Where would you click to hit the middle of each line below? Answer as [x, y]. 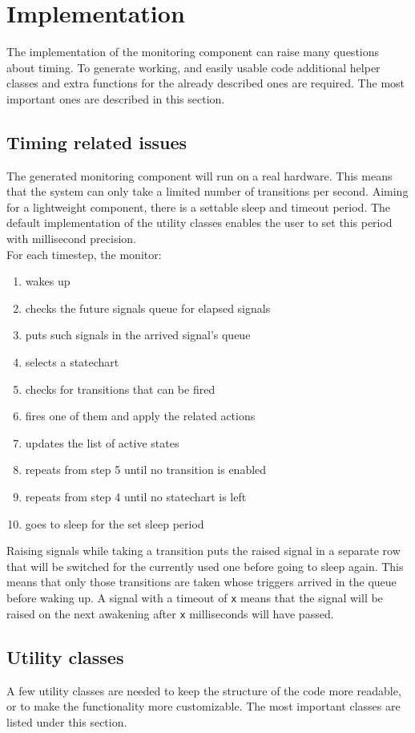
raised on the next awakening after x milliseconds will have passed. [170, 613]
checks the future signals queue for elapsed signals [148, 308]
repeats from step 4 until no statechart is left [136, 497]
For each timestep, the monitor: [84, 254]
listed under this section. [67, 721]
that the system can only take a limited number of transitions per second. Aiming [207, 191]
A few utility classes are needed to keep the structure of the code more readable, [204, 690]
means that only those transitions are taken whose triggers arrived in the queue [201, 582]
